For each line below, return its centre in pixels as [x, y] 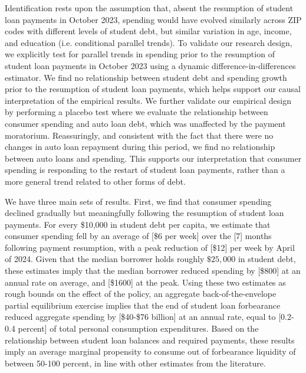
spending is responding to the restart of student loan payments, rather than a [145, 170]
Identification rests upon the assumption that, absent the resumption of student [149, 8]
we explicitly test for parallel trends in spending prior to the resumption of [140, 54]
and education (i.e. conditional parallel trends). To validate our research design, [149, 42]
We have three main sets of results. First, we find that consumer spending [138, 201]
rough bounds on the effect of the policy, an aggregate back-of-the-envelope [141, 294]
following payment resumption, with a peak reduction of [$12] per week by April [150, 247]
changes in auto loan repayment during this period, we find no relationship [140, 147]
